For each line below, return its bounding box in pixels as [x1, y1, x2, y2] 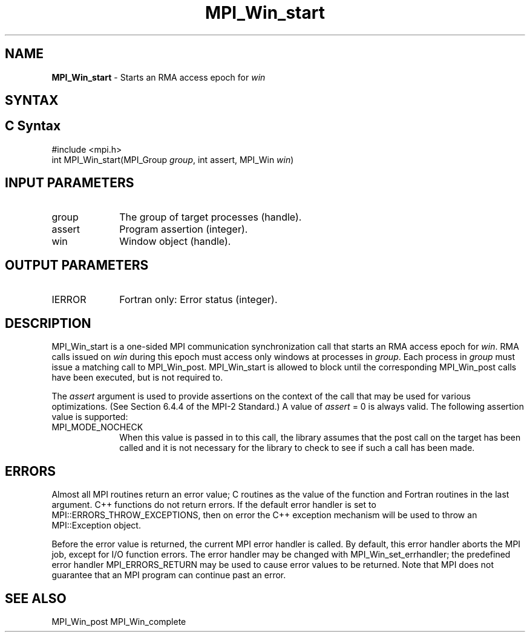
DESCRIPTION [5, 315, 91, 331]
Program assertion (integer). [119, 222, 248, 235]
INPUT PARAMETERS [5, 175, 134, 191]
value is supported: [51, 412, 128, 422]
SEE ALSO [5, 590, 67, 606]
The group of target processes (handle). [119, 210, 302, 223]
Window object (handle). [119, 235, 231, 247]
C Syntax [5, 118, 61, 134]
